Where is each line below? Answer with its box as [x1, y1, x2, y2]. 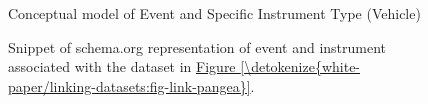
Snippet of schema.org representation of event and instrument [8, 36, 387, 57]
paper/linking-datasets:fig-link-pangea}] [8, 75, 251, 96]
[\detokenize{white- [240, 56, 361, 77]
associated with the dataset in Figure [8, 56, 236, 77]
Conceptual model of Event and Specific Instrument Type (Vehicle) [8, 3, 421, 23]
